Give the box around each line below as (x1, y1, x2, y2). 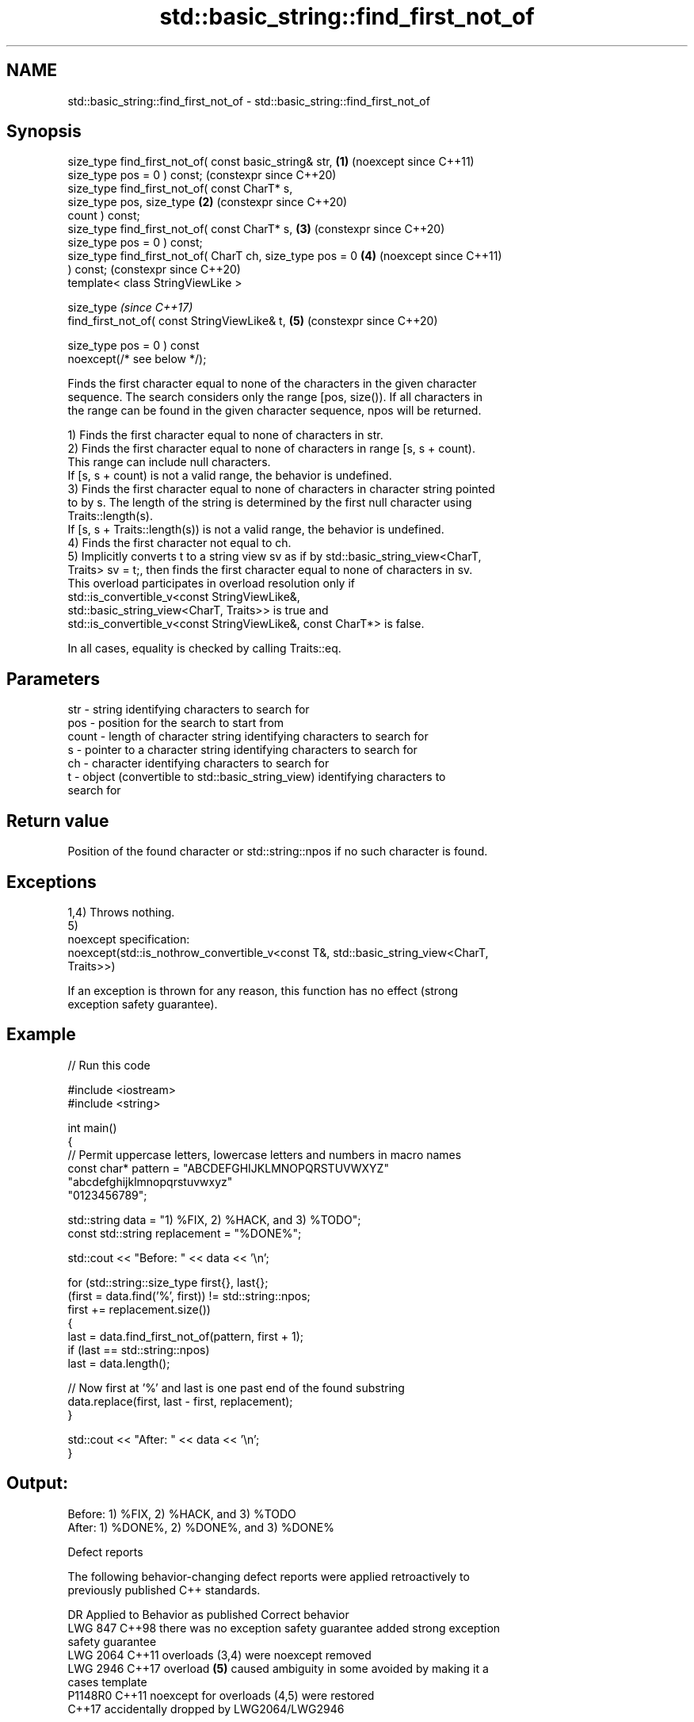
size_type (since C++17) (67, 300, 193, 315)
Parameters (6, 668, 100, 689)
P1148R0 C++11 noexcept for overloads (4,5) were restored (67, 1688, 375, 1702)
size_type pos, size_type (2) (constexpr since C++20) (67, 195, 348, 209)
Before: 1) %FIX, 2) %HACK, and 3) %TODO (67, 1506, 296, 1521)
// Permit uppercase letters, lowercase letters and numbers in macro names (67, 1147, 462, 1161)
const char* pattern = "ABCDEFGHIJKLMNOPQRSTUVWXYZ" (67, 1161, 389, 1175)
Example (6, 1024, 76, 1045)
